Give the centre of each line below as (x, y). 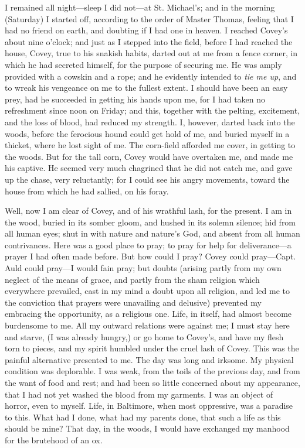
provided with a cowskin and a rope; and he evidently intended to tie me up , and (151, 76)
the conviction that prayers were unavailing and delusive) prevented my (133, 302)
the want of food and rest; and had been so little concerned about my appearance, (152, 382)
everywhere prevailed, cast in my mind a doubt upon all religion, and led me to (147, 291)
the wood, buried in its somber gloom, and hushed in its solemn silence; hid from (150, 222)
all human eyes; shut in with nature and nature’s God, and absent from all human (152, 233)
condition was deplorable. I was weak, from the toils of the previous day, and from (152, 371)
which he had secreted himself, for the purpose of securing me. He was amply (143, 64)
